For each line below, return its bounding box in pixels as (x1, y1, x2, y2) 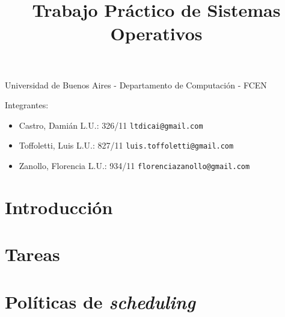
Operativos (110, 21, 203, 46)
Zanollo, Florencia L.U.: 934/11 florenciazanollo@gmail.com (19, 159, 250, 172)
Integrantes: (5, 99, 49, 111)
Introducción (5, 194, 113, 219)
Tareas (5, 242, 60, 266)
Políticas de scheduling (5, 289, 195, 314)
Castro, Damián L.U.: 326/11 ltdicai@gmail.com (19, 118, 203, 131)
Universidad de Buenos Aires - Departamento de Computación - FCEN (5, 78, 267, 91)
